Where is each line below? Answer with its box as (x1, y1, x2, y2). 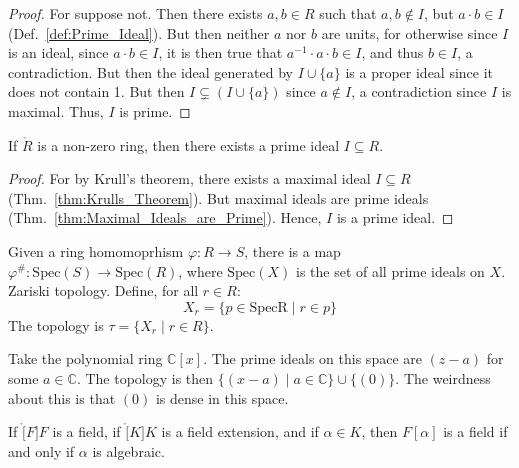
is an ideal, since (8, 42, 109, 63)
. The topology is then (76, 367, 214, 388)
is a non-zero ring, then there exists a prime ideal (37, 134, 340, 155)
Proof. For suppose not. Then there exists (8, 3, 263, 23)
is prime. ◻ (119, 100, 191, 121)
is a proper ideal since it (345, 61, 494, 82)
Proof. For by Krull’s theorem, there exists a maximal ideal (8, 168, 371, 189)
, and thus (361, 42, 424, 63)
